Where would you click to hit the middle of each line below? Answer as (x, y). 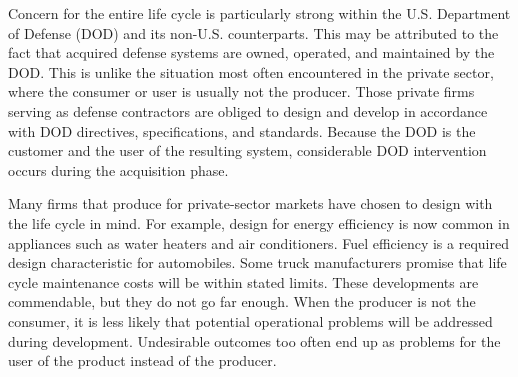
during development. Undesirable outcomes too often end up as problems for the (254, 340)
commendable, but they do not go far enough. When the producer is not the (242, 301)
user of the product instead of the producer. (142, 360)
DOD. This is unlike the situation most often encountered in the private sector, (251, 71)
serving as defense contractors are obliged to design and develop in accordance (248, 110)
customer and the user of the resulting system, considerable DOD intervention (247, 150)
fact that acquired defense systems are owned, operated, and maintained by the (251, 52)
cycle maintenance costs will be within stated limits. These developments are (243, 281)
